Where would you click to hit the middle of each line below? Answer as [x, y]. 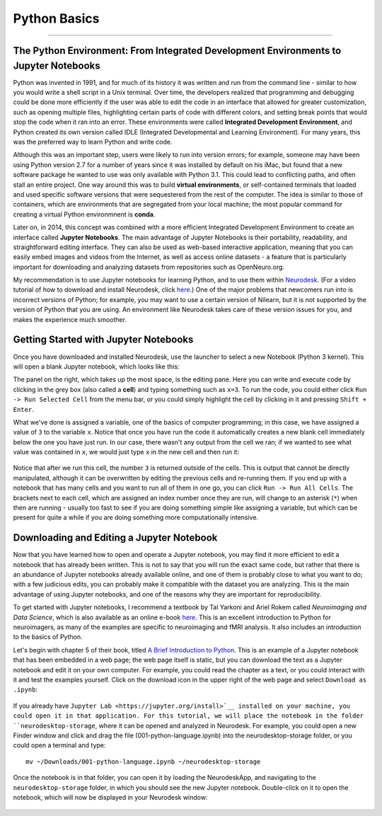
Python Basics [56, 18]
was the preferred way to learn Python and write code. [93, 142]
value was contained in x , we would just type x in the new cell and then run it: [126, 452]
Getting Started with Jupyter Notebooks [103, 340]
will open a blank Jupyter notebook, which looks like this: [96, 366]
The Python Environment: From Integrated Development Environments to [177, 51]
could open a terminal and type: [59, 745]
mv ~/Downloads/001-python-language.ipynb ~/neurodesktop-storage [143, 762]
